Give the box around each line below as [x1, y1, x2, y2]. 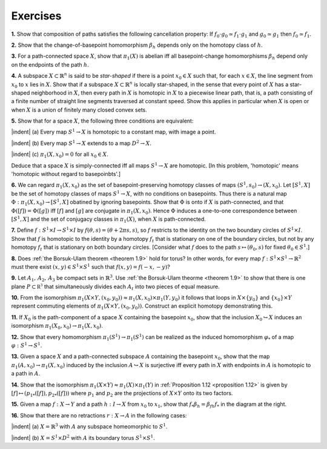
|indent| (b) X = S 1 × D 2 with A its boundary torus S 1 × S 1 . [11, 433, 156, 441]
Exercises [11, 9, 62, 22]
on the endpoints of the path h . [11, 61, 89, 68]
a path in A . [11, 370, 41, 377]
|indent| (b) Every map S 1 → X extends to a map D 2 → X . [11, 139, 151, 147]
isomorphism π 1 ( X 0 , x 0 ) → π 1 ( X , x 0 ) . [11, 322, 103, 331]
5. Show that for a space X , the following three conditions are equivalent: [11, 117, 194, 124]
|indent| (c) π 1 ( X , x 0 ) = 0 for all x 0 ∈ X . [11, 150, 109, 160]
